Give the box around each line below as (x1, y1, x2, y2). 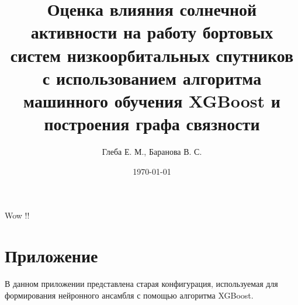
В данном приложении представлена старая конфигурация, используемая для (5, 277, 278, 289)
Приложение (5, 244, 98, 268)
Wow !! (5, 209, 30, 221)
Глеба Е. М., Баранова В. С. (102, 145, 202, 158)
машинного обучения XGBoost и (23, 88, 280, 112)
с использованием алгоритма (42, 65, 262, 89)
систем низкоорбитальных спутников (10, 43, 294, 67)
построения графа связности (44, 112, 260, 136)
